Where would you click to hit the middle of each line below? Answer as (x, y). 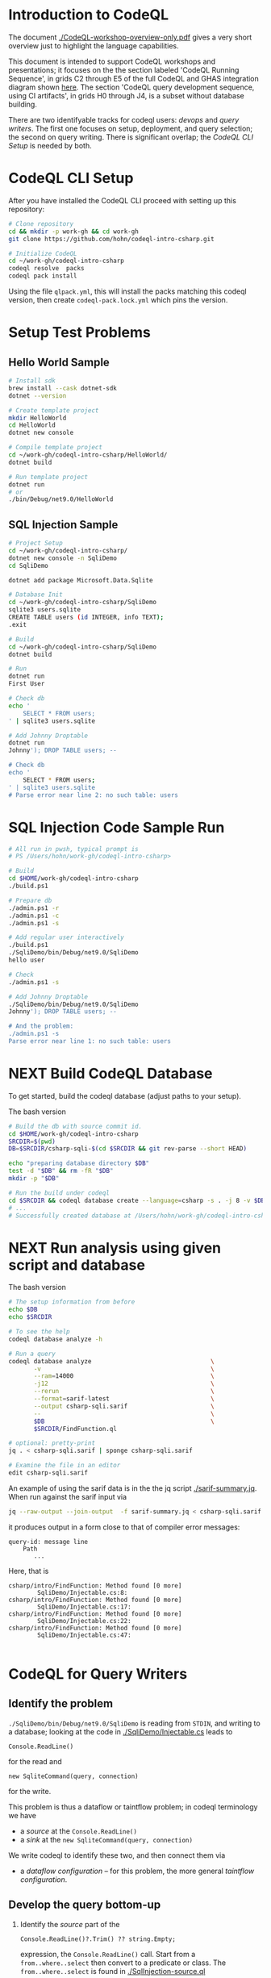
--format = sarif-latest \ (124, 1399)
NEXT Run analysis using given (115, 1248)
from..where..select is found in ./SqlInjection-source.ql (113, 1971)
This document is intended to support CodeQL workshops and (112, 61)
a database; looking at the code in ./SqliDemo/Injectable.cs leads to (121, 1731)
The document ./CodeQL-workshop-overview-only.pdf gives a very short (130, 37)
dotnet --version (38, 396)
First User (27, 684)
